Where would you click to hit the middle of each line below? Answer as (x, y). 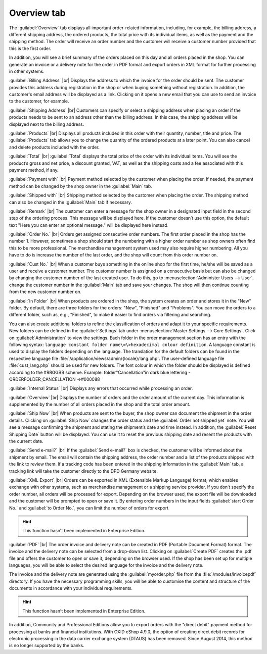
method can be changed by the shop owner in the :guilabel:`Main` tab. (81, 186)
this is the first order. (30, 48)
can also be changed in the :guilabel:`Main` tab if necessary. (70, 202)
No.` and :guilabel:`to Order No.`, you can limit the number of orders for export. (89, 508)
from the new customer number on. (45, 292)
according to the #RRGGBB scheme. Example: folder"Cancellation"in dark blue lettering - (100, 372)
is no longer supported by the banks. (47, 646)
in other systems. (27, 71)
